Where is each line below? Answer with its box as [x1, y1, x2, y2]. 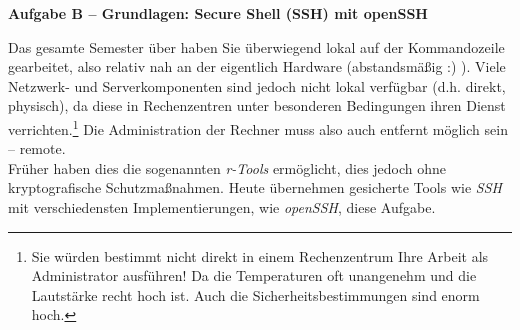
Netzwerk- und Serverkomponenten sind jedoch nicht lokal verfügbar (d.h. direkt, [8, 75, 506, 96]
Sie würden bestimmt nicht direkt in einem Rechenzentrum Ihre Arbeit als [31, 245, 489, 266]
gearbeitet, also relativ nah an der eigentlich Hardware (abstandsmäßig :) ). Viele [8, 56, 506, 77]
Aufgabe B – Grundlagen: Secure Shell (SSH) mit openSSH [8, 3, 428, 23]
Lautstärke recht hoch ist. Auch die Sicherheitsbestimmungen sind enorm [31, 284, 480, 305]
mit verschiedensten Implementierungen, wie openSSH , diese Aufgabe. [8, 197, 436, 217]
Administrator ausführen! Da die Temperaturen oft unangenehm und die [31, 265, 477, 286]
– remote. [8, 138, 66, 159]
